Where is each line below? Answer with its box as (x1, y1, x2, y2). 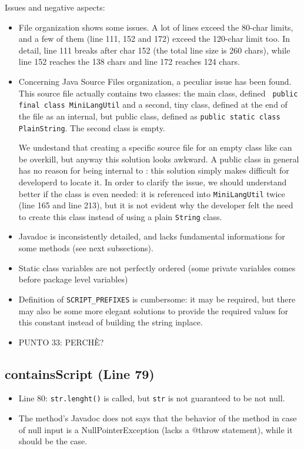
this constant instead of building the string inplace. (18, 316, 203, 328)
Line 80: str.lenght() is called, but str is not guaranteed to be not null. (18, 392, 285, 404)
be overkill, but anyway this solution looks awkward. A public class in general (18, 152, 299, 165)
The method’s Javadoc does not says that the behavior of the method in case (18, 412, 297, 424)
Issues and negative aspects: (5, 1, 105, 13)
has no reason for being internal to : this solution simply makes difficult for (18, 164, 289, 177)
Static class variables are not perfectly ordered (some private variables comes (18, 261, 296, 274)
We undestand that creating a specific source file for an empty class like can (18, 141, 292, 154)
